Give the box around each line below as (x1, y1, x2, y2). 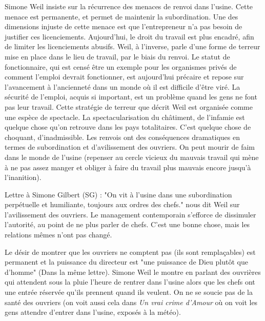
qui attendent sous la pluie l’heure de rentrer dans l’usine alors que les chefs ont (5, 276, 255, 287)
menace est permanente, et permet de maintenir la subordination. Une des (5, 11, 238, 22)
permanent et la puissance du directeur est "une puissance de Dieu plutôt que (5, 256, 248, 267)
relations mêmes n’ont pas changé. (5, 229, 112, 240)
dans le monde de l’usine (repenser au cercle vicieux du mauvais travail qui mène (5, 151, 259, 162)
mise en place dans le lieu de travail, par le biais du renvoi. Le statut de (5, 51, 230, 62)
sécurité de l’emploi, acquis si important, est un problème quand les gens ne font (5, 91, 257, 102)
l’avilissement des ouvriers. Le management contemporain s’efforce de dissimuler (5, 209, 256, 219)
